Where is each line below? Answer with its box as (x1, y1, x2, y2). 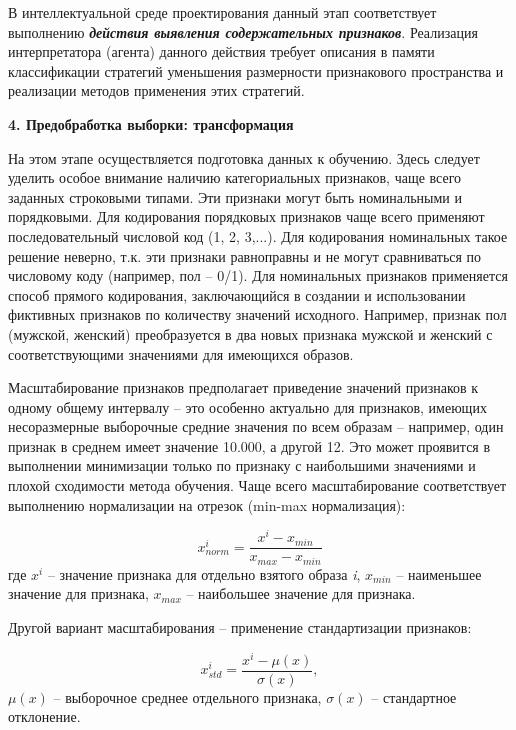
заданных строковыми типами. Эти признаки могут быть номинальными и (8, 186, 462, 207)
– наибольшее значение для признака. (186, 583, 416, 604)
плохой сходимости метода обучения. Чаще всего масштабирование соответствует (8, 475, 507, 496)
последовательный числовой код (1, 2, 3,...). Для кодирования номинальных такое (8, 225, 508, 246)
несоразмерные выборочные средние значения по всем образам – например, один (8, 416, 504, 437)
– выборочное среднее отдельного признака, (53, 686, 322, 707)
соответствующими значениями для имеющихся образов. (8, 343, 354, 364)
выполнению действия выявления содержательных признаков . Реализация (8, 21, 478, 42)
